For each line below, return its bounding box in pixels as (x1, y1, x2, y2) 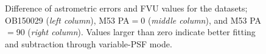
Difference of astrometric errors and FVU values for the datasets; (5, 2, 248, 14)
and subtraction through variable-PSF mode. (5, 37, 172, 50)
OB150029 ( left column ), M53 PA (5, 13, 130, 26)
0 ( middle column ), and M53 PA (141, 13, 262, 26)
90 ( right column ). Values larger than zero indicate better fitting (16, 25, 256, 38)
